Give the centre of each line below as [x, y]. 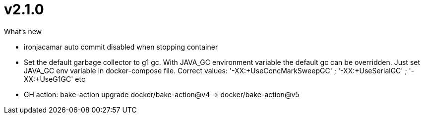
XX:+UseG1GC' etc [55, 79]
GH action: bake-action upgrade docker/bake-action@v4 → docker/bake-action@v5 [162, 94]
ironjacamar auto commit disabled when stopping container [121, 47]
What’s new [23, 31]
